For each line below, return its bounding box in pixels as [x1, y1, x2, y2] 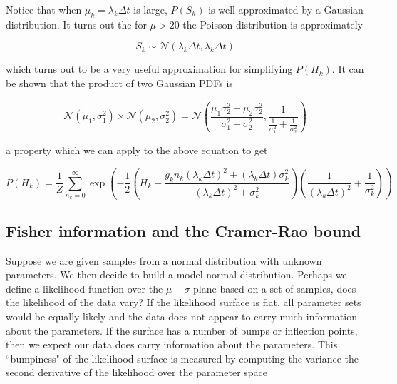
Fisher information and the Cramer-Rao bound [6, 219, 361, 241]
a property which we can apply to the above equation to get [6, 143, 268, 158]
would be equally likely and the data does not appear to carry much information [6, 309, 357, 324]
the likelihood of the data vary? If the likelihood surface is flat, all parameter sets [6, 295, 361, 310]
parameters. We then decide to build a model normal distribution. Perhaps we [6, 267, 347, 282]
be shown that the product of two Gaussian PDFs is [6, 75, 233, 90]
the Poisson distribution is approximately [182, 16, 363, 31]
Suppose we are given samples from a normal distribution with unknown [6, 253, 322, 268]
